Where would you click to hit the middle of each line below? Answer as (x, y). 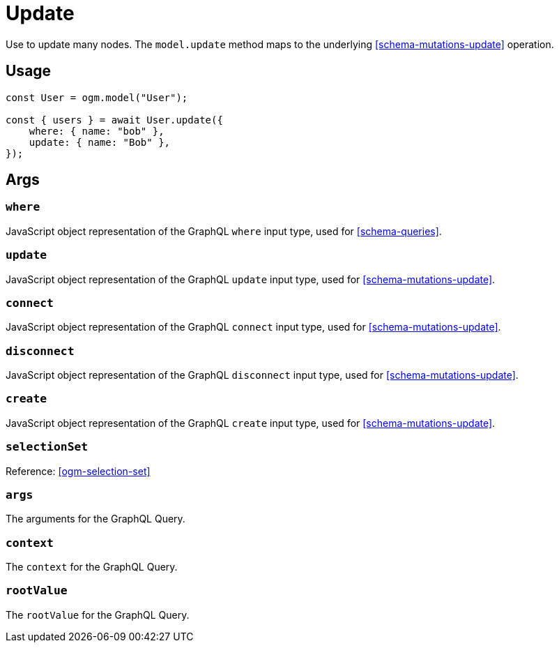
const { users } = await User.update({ (114, 120)
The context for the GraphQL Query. (92, 567)
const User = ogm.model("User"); (97, 97)
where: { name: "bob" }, (97, 131)
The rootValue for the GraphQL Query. (98, 615)
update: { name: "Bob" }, (100, 142)
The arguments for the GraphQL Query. (95, 519)
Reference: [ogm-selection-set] (78, 471)
